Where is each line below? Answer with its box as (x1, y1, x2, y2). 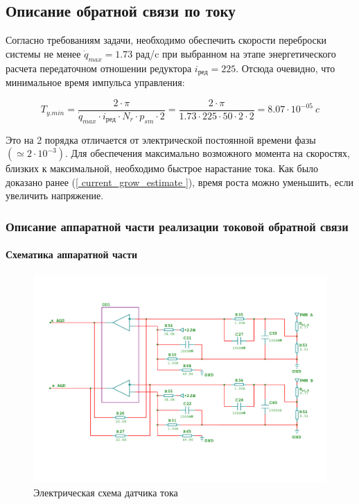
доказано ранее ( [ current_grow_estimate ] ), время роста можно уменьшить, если (6, 174, 354, 189)
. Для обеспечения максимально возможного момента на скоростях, (65, 146, 350, 160)
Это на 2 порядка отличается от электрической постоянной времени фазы (6, 132, 316, 146)
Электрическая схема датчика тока (33, 485, 178, 499)
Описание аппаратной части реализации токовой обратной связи (6, 217, 349, 235)
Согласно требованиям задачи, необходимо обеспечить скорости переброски (6, 33, 327, 47)
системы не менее (6, 46, 81, 60)
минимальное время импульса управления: (6, 75, 185, 90)
